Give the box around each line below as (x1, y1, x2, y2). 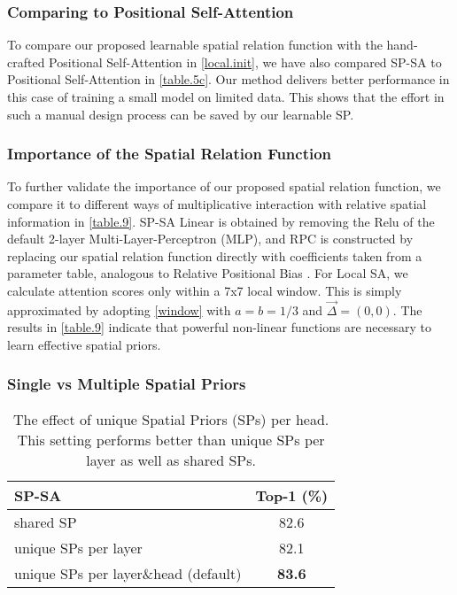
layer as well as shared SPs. (86, 449, 256, 470)
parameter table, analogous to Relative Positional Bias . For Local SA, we (7, 264, 408, 282)
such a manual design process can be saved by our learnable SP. (7, 104, 354, 123)
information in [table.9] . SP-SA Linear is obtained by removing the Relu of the (7, 212, 435, 230)
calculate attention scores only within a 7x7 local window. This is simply (7, 281, 402, 299)
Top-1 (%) (255, 484, 329, 506)
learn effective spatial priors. (7, 335, 161, 353)
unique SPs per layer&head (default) (14, 562, 242, 583)
